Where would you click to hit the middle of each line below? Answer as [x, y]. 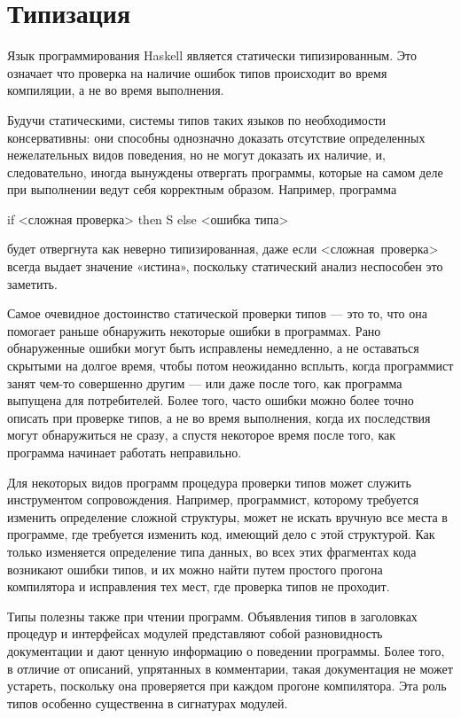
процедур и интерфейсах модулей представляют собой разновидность [195, 633]
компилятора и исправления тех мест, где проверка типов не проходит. [199, 586]
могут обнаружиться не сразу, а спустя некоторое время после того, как [202, 435]
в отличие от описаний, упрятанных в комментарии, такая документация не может [230, 668]
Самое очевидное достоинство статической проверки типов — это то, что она [217, 313]
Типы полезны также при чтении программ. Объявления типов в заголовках [212, 616]
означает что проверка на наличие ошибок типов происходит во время [197, 72]
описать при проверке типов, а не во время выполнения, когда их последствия [219, 417]
